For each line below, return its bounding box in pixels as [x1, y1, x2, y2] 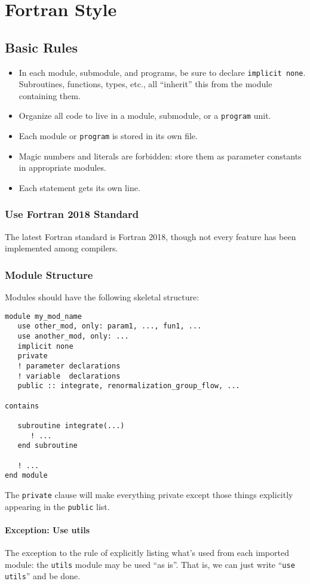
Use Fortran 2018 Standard [5, 207, 139, 222]
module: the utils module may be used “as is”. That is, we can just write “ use [5, 558, 295, 570]
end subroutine [17, 441, 78, 450]
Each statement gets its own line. [19, 181, 140, 193]
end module [5, 471, 48, 480]
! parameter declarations [17, 362, 121, 371]
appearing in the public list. [5, 500, 110, 512]
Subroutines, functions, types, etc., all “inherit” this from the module [19, 78, 272, 90]
